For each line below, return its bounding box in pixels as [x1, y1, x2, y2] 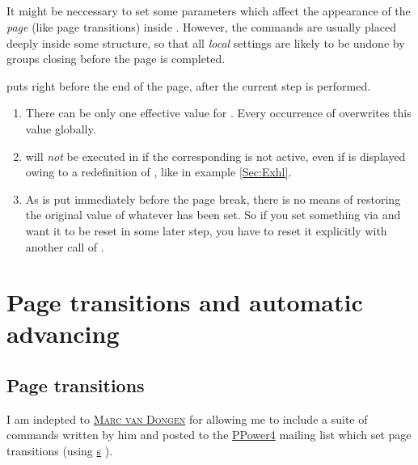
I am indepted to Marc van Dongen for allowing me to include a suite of [6, 410, 368, 427]
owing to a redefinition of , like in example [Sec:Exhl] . [25, 163, 292, 180]
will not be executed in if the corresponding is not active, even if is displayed [25, 147, 406, 164]
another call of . [25, 238, 104, 255]
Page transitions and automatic [6, 285, 363, 319]
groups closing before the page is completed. [6, 50, 226, 67]
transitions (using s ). [6, 442, 113, 459]
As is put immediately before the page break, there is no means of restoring [25, 190, 401, 207]
